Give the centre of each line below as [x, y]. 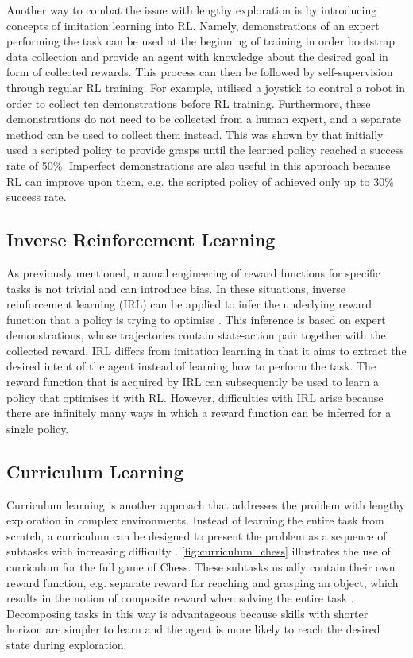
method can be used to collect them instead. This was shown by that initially [195, 134]
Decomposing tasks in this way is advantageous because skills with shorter [187, 613]
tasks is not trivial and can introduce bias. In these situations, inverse [176, 288]
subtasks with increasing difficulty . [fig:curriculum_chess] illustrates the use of [199, 551]
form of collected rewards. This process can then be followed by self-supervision [200, 72]
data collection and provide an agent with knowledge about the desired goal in [197, 56]
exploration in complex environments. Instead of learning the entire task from [195, 520]
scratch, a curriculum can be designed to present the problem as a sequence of [197, 535]
